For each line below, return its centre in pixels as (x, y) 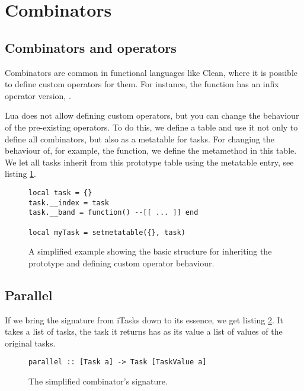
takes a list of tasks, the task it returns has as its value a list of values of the (144, 331)
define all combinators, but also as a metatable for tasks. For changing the (140, 139)
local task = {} (60, 193)
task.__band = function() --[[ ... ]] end (113, 213)
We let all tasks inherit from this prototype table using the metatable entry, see (149, 162)
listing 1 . (20, 174)
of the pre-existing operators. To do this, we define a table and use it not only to (151, 127)
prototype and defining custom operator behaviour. (121, 263)
